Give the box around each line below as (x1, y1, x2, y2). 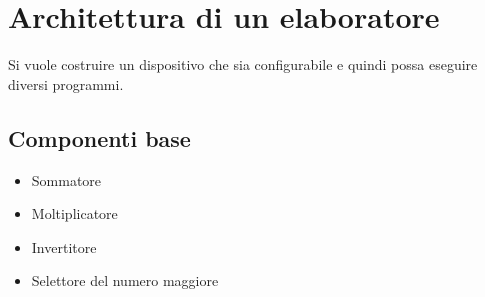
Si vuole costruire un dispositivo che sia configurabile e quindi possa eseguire (8, 54, 478, 75)
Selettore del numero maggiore (31, 270, 219, 291)
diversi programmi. (8, 73, 124, 94)
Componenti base (8, 122, 191, 153)
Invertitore (31, 236, 97, 257)
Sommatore (31, 169, 102, 190)
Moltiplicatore (31, 203, 118, 224)
